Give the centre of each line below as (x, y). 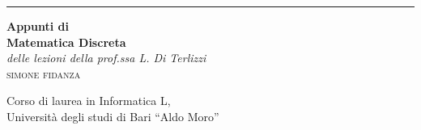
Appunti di (38, 26)
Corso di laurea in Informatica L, (89, 101)
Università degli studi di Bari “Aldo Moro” (113, 116)
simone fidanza (44, 73)
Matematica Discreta (66, 42)
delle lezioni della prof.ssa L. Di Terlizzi (106, 58)
